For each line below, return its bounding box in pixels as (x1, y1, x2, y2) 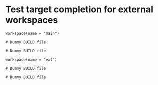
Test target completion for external (5, 4, 154, 15)
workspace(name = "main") (5, 31, 59, 36)
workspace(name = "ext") (5, 57, 57, 62)
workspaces (5, 14, 58, 26)
